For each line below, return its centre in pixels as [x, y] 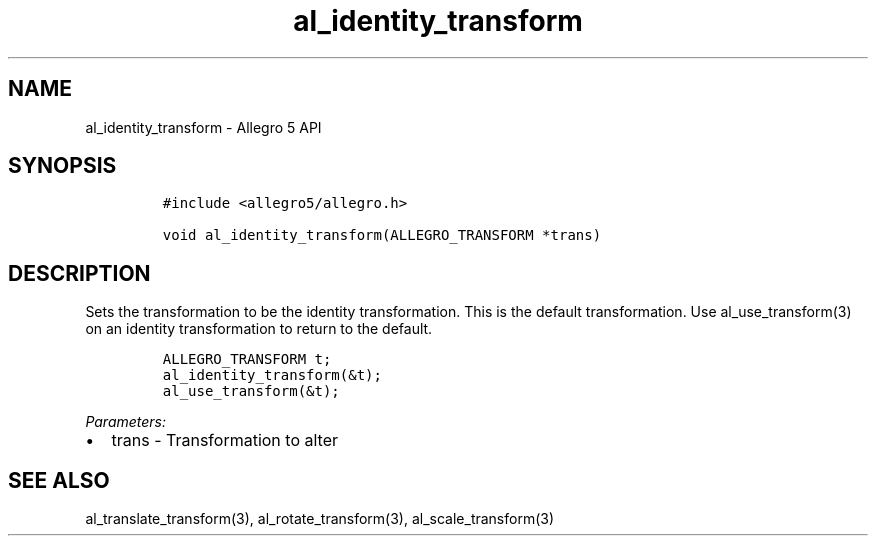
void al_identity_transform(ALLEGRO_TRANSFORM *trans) [382, 235]
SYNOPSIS [62, 166]
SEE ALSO [59, 480]
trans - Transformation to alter [225, 440]
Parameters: [126, 422]
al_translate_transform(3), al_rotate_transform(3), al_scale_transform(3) [320, 519]
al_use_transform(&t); [251, 391]
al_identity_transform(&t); [272, 375]
